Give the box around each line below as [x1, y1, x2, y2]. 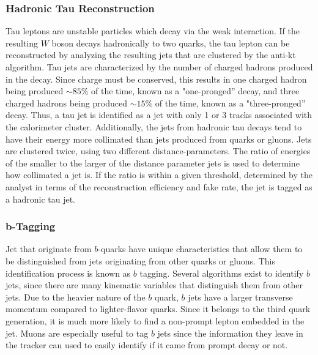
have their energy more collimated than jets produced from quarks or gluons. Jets [6, 132, 312, 145]
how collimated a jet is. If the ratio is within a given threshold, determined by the [6, 168, 313, 181]
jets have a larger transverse [188, 290, 293, 303]
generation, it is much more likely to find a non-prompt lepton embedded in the [6, 314, 305, 327]
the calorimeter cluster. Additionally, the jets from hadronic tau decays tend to [6, 120, 302, 133]
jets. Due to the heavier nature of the [6, 290, 146, 303]
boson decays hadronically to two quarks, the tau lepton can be [51, 36, 290, 49]
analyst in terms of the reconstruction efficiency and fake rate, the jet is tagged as [6, 180, 312, 193]
